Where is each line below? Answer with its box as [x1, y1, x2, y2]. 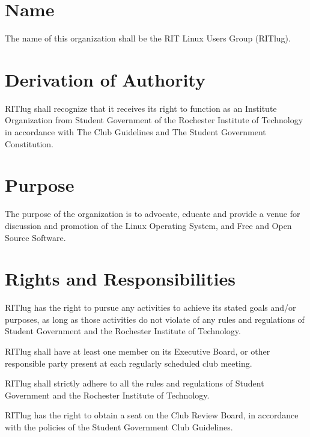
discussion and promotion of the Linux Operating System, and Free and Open [5, 219, 292, 231]
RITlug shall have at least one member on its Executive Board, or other [5, 345, 270, 358]
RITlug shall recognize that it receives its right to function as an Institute [5, 102, 277, 114]
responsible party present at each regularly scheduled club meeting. [5, 356, 252, 369]
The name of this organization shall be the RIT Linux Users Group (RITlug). [5, 32, 291, 44]
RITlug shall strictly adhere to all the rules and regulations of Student [5, 377, 264, 390]
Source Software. [5, 231, 66, 243]
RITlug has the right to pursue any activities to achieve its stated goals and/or [5, 301, 296, 314]
